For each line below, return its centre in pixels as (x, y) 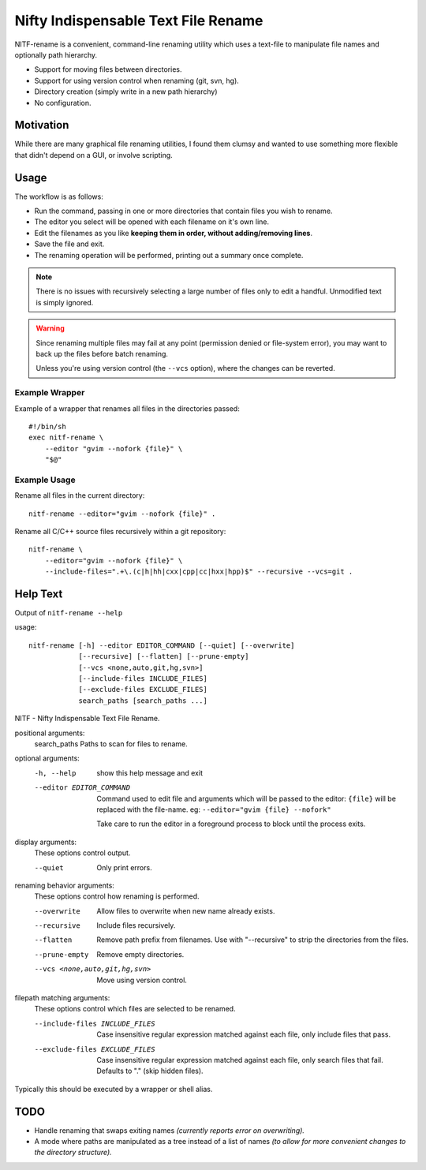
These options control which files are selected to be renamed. (135, 1009)
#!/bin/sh (47, 426)
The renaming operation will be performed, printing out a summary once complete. (169, 255)
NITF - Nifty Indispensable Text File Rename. (87, 719)
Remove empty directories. (140, 954)
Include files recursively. (136, 925)
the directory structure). (73, 1153)
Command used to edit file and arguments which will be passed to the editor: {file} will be (246, 798)
